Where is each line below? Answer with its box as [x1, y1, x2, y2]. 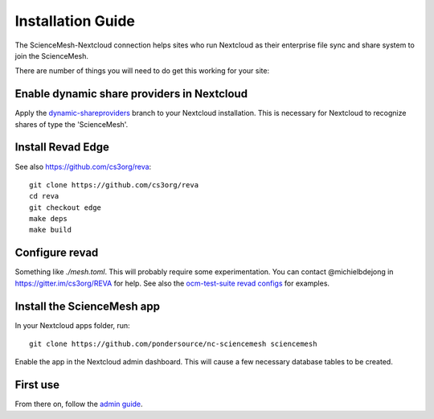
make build [29, 225, 72, 235]
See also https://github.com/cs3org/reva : [14, 162, 152, 171]
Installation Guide [14, 12, 136, 30]
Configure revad [14, 246, 99, 260]
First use [14, 378, 60, 392]
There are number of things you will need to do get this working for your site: [14, 66, 269, 76]
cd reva [29, 191, 59, 201]
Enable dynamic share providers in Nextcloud [14, 87, 248, 101]
